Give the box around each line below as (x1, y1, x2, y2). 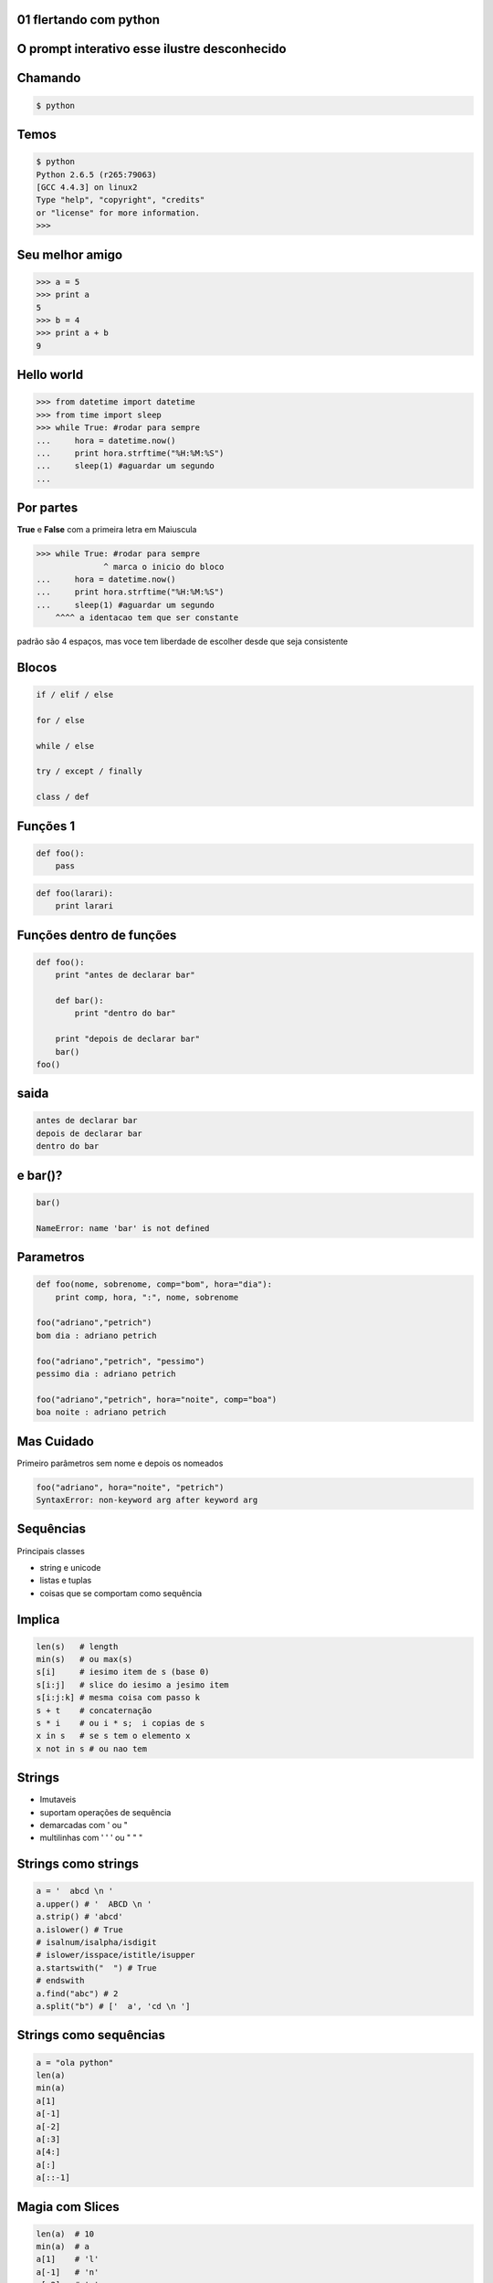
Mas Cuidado (16, 1434, 95, 1449)
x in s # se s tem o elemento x (36, 1731, 191, 1741)
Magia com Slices (16, 2199, 121, 2215)
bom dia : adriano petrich (36, 1330, 157, 1341)
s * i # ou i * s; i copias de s (36, 1718, 205, 1729)
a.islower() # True (36, 1924, 123, 1935)
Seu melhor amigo (16, 247, 123, 262)
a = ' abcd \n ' (36, 1886, 114, 1897)
